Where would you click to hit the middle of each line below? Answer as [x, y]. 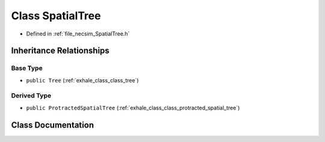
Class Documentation [53, 125]
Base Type [27, 68]
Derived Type [31, 96]
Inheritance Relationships [60, 51]
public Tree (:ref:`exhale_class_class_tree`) [82, 80]
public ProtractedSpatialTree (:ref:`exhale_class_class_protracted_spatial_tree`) [133, 108]
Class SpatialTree [56, 16]
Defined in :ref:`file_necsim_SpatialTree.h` [78, 34]
